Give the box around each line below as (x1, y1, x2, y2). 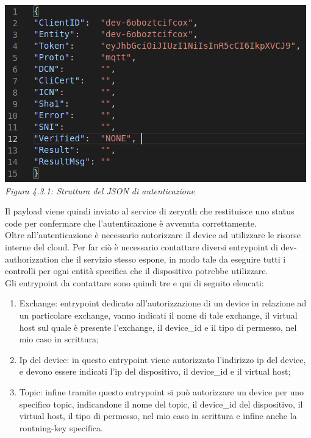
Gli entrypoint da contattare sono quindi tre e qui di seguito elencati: (5, 276, 264, 289)
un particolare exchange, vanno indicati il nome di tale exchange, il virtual (19, 308, 298, 321)
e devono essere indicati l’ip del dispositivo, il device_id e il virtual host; (19, 365, 291, 378)
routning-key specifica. (19, 421, 103, 434)
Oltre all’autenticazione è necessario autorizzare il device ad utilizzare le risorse (5, 228, 301, 241)
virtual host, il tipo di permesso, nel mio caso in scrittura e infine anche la (19, 409, 297, 422)
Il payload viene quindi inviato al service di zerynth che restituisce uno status (5, 205, 295, 217)
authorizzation (5, 252, 59, 265)
